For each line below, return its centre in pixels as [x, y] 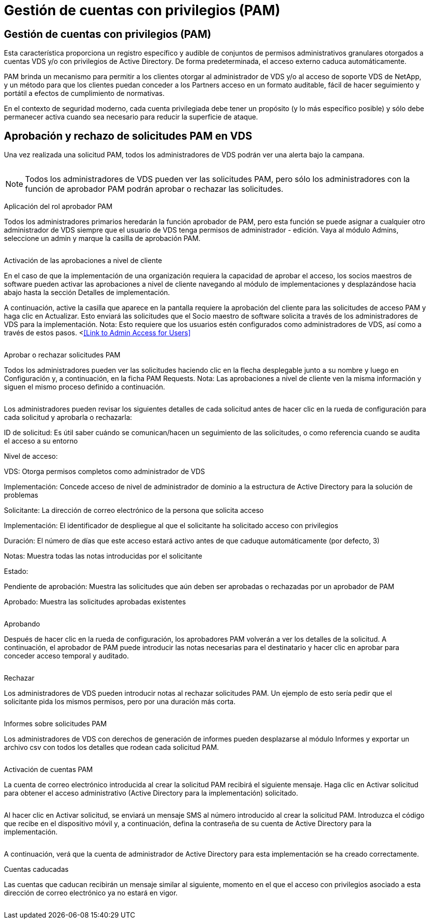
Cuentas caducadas [36, 869]
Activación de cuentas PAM [48, 770]
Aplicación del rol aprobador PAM [58, 207]
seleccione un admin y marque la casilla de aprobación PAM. [102, 238]
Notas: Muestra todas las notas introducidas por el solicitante [103, 556]
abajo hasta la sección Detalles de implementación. [87, 293]
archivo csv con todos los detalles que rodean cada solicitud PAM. [112, 747]
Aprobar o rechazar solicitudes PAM [62, 355]
